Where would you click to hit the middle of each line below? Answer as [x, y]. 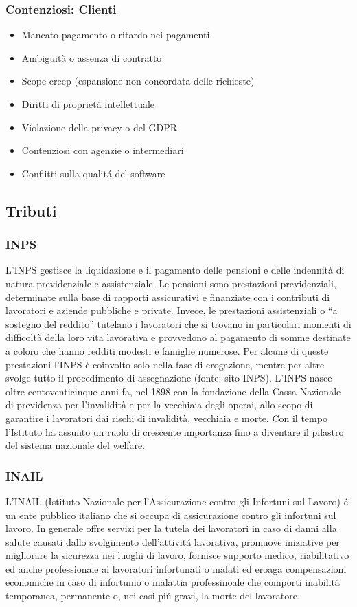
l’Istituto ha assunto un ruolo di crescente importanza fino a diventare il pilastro [175, 431]
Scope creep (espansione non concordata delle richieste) [138, 81]
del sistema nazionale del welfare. [76, 445]
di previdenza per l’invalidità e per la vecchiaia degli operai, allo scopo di [159, 405]
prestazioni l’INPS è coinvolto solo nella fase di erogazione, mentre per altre [165, 364]
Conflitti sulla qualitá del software [93, 173]
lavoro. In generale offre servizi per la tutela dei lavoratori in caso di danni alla [171, 528]
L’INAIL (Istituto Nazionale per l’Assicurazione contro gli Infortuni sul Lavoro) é [177, 501]
